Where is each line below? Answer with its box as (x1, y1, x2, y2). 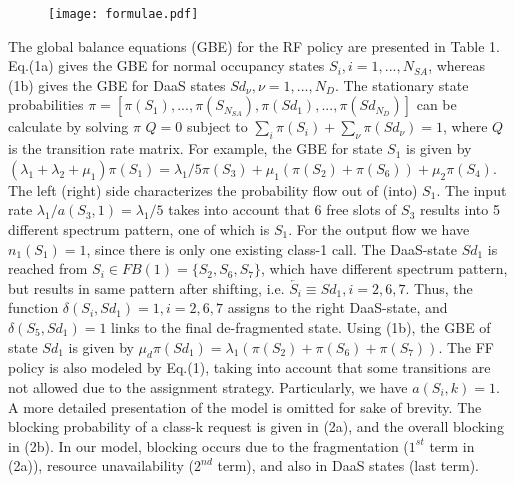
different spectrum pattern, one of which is (8, 219, 270, 240)
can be (416, 94, 457, 115)
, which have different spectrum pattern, (261, 258, 508, 279)
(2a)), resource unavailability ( (8, 455, 195, 476)
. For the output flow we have (288, 219, 470, 240)
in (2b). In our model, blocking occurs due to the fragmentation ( (8, 435, 409, 456)
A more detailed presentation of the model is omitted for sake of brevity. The (8, 396, 482, 417)
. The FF (438, 336, 494, 357)
